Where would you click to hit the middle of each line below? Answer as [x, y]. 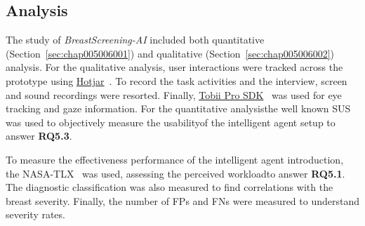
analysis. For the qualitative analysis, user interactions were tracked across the [174, 67]
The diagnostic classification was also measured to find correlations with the [170, 187]
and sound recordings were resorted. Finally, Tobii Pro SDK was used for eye [174, 94]
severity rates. [35, 214]
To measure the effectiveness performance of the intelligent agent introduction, [175, 159]
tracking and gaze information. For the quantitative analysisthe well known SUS [178, 108]
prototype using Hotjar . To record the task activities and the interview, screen [177, 80]
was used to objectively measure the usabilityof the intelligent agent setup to [171, 122]
